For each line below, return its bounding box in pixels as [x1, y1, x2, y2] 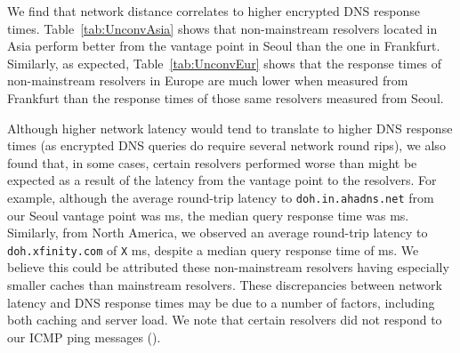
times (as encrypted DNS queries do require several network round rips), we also [7, 136, 446, 155]
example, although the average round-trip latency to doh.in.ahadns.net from [7, 188, 434, 206]
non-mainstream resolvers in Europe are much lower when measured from [7, 71, 408, 90]
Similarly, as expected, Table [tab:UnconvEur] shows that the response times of [7, 53, 442, 72]
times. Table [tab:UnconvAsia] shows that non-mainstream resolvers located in [7, 19, 438, 37]
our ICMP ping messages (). [7, 327, 161, 346]
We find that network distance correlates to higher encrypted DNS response [7, 2, 420, 20]
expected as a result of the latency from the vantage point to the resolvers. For [7, 171, 437, 189]
